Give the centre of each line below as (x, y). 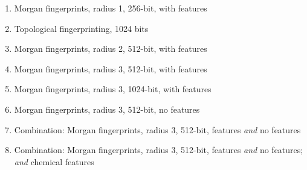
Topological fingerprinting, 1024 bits (81, 28)
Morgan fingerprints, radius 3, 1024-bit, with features (113, 89)
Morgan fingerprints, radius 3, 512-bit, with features (111, 68)
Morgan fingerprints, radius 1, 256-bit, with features (111, 8)
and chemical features (54, 161)
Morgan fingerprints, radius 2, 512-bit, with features (111, 49)
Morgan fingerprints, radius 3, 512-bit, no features (107, 109)
